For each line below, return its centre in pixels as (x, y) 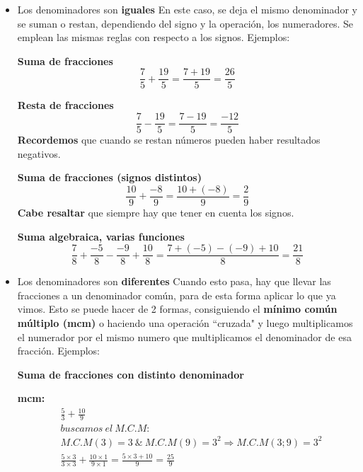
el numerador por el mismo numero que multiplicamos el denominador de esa (184, 336)
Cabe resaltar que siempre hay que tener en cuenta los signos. (156, 212)
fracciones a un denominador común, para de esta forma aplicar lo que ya (177, 295)
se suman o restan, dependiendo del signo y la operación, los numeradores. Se (185, 23)
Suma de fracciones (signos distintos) (109, 177)
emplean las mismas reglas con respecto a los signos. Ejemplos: (154, 37)
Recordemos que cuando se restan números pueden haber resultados (169, 140)
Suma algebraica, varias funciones (101, 236)
